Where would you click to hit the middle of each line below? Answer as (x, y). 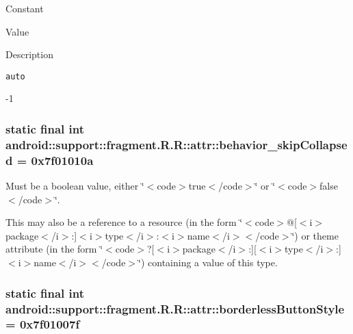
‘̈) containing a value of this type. (208, 262)
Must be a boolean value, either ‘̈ (75, 186)
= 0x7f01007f (43, 324)
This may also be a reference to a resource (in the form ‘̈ (124, 222)
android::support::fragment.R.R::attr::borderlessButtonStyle (175, 308)
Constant (25, 8)
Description (29, 54)
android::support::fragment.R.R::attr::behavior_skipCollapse (176, 144)
